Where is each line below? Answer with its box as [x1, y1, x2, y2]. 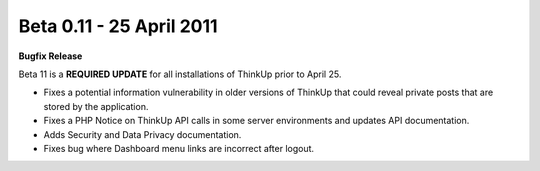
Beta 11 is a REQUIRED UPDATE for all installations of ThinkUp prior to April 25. [18, 68, 342, 80]
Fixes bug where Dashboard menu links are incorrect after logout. [43, 142, 315, 154]
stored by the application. [43, 100, 149, 112]
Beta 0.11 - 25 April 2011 [18, 15, 219, 37]
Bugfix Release [18, 50, 83, 62]
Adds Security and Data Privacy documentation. [43, 128, 242, 140]
